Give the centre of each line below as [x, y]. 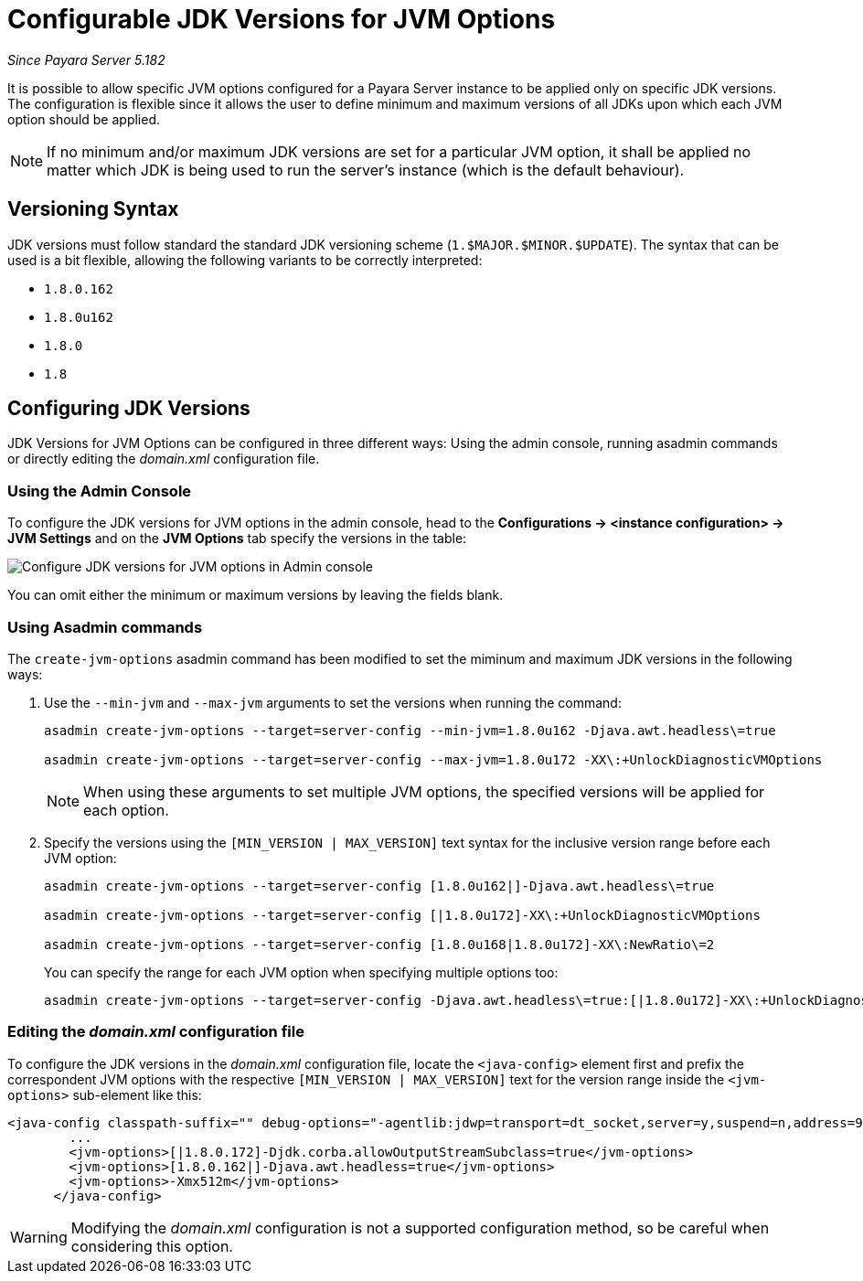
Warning [39, 1237]
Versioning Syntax [93, 209]
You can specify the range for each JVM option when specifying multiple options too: [301, 972]
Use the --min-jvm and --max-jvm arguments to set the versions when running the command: [333, 702]
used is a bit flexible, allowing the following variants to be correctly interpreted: [245, 260]
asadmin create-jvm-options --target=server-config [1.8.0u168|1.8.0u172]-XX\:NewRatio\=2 [379, 944]
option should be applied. [84, 119]
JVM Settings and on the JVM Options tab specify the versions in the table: [237, 539]
